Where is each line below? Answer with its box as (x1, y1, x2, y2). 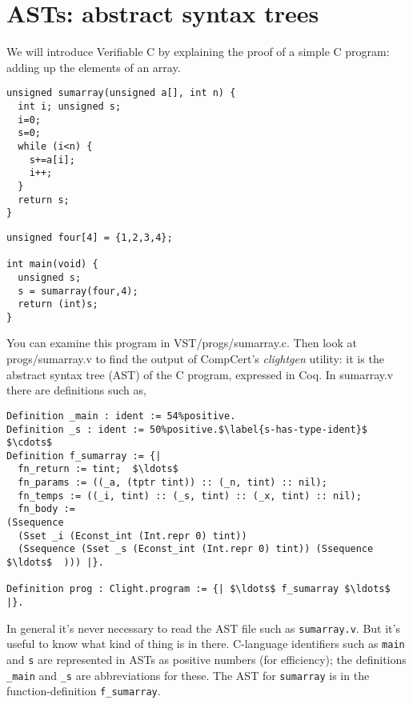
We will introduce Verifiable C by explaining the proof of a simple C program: (6, 43, 390, 60)
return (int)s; (18, 298, 98, 310)
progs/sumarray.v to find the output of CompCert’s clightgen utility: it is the (6, 350, 384, 367)
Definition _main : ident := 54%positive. (6, 410, 236, 422)
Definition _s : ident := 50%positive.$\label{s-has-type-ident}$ (6, 423, 368, 435)
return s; (18, 194, 70, 206)
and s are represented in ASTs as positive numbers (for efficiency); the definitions (6, 651, 407, 667)
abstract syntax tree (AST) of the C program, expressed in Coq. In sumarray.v (6, 366, 394, 382)
